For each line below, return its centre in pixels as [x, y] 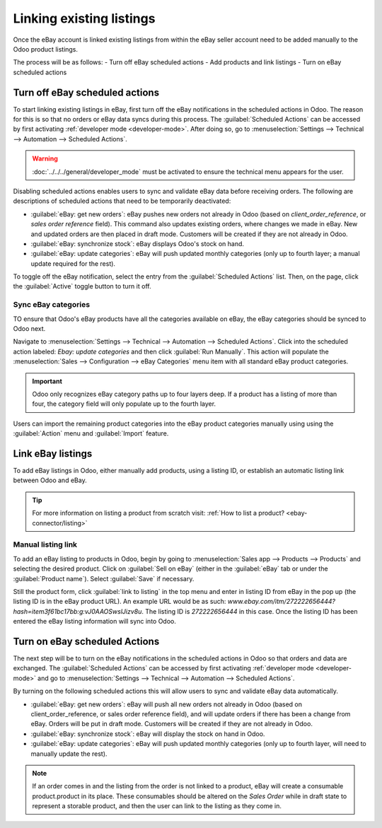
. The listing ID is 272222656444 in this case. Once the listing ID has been [250, 611]
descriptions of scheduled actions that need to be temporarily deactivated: [122, 201]
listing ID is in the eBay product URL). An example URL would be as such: [120, 602]
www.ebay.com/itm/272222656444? [282, 602]
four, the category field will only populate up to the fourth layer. [124, 404]
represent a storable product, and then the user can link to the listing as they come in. [157, 806]
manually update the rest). [69, 754]
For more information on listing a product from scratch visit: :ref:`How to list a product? [158, 513]
